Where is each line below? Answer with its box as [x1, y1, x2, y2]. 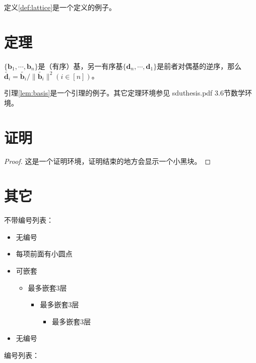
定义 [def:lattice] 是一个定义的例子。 [4, 2, 116, 12]
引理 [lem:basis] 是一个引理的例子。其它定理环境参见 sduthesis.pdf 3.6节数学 [4, 87, 245, 98]
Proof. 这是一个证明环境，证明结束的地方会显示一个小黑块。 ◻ [4, 156, 211, 166]
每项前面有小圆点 [16, 248, 73, 259]
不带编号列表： [4, 215, 53, 225]
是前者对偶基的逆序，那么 [157, 60, 242, 71]
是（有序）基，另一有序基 [38, 60, 123, 71]
